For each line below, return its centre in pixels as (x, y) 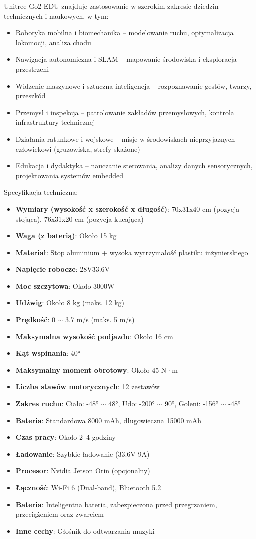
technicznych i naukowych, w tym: (56, 16)
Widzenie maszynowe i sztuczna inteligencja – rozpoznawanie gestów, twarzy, (133, 86)
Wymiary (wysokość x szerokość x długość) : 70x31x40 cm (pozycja (128, 209)
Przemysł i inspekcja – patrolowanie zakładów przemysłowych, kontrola (125, 112)
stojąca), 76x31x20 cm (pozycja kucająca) (80, 219)
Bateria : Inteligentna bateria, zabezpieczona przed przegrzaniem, (116, 504)
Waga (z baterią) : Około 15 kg (66, 236)
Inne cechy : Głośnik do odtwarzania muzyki (85, 530)
